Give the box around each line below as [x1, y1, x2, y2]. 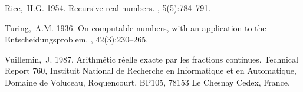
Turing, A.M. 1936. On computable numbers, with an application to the [5, 21, 266, 34]
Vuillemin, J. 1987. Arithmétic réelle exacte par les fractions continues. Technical [5, 52, 298, 65]
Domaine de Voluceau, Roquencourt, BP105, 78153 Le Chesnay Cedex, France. [5, 75, 290, 88]
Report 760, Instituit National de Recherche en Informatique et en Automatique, [5, 64, 297, 77]
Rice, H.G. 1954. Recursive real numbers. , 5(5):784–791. [5, 2, 211, 14]
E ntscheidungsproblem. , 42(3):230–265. [5, 33, 149, 45]
